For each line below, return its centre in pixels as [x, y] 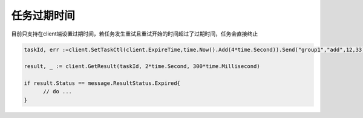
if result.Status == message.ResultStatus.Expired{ [102, 83]
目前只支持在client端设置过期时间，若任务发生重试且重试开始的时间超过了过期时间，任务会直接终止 [135, 34]
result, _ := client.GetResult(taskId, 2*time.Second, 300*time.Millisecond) [142, 67]
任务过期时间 [43, 16]
